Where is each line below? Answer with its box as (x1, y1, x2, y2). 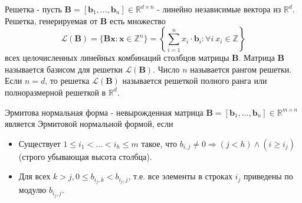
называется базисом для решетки (5, 63, 123, 75)
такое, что (141, 137, 178, 149)
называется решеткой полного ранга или (122, 74, 267, 87)
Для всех (18, 170, 51, 182)
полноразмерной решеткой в (5, 86, 106, 98)
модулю (18, 184, 47, 196)
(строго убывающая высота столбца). (18, 150, 152, 162)
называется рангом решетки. (190, 63, 292, 75)
